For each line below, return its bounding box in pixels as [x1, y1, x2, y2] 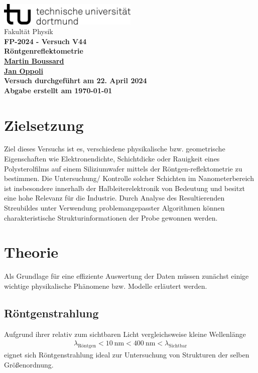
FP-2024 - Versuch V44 [4, 36, 87, 46]
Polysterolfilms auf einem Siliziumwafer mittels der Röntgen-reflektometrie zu [4, 163, 242, 173]
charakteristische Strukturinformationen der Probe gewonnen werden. [4, 212, 218, 223]
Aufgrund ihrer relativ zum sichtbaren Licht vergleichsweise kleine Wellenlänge [4, 328, 246, 339]
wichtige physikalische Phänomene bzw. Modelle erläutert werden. [4, 280, 207, 291]
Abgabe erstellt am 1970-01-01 [4, 85, 112, 95]
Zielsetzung [4, 114, 84, 135]
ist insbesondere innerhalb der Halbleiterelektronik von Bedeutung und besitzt [4, 182, 245, 193]
